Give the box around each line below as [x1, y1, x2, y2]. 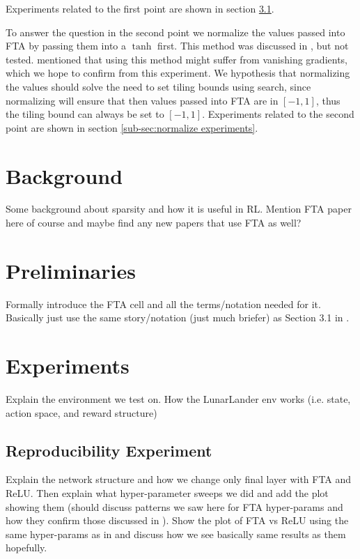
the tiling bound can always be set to [6, 107, 164, 121]
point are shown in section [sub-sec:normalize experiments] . [6, 120, 258, 135]
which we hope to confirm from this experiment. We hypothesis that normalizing [6, 66, 350, 80]
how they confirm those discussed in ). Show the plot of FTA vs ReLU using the [6, 513, 349, 528]
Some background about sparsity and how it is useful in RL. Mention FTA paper [6, 201, 352, 216]
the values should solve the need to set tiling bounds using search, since [6, 79, 311, 93]
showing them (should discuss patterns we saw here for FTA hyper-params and [6, 499, 343, 514]
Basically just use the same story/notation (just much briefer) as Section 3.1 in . [6, 310, 350, 325]
